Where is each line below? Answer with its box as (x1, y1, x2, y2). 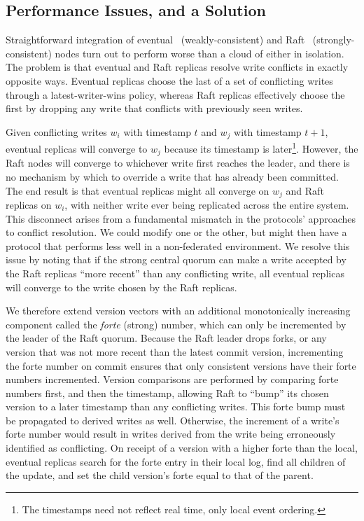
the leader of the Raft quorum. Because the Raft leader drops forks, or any (6, 331, 327, 345)
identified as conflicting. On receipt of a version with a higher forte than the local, (6, 440, 358, 455)
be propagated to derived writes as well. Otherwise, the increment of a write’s (6, 412, 339, 427)
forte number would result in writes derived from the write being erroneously (6, 426, 336, 441)
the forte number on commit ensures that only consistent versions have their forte (6, 358, 356, 373)
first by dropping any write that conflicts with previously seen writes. (6, 101, 303, 116)
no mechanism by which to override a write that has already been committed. (6, 169, 339, 183)
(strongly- (312, 32, 355, 47)
